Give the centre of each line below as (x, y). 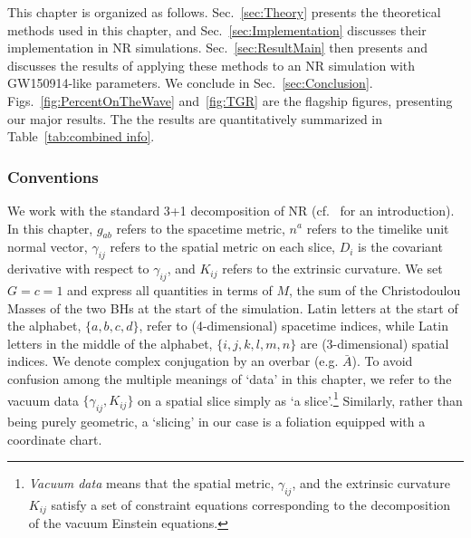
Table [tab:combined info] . (81, 136)
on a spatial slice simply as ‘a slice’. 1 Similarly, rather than (300, 399)
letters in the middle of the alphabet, (110, 343)
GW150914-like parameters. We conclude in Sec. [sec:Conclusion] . (190, 83)
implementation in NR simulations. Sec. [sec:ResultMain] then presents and (218, 48)
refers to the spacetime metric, (201, 228)
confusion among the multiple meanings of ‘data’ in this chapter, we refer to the (230, 378)
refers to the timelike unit (378, 228)
